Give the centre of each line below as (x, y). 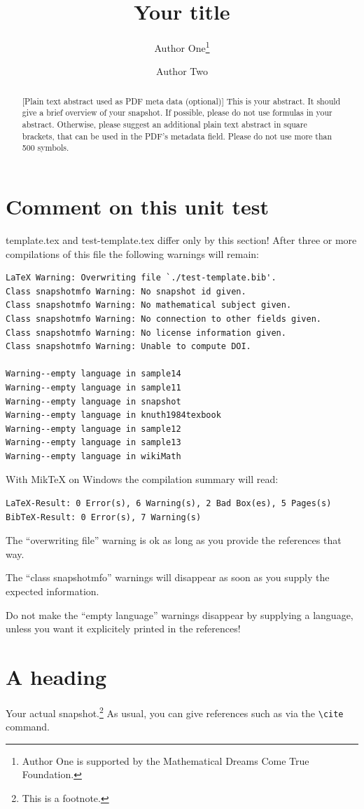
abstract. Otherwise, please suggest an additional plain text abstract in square (164, 124)
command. (28, 727)
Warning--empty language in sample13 (93, 443)
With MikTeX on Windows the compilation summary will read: (142, 479)
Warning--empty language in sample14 (93, 374)
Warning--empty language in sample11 (93, 387)
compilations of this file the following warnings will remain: (132, 253)
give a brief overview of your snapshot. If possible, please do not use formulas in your (177, 113)
